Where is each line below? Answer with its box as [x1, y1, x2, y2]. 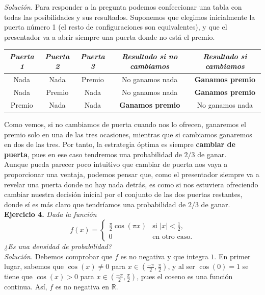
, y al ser [168, 261, 195, 272]
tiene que [4, 271, 33, 282]
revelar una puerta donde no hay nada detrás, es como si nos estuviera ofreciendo [4, 179, 258, 189]
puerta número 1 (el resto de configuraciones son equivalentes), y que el [4, 21, 227, 32]
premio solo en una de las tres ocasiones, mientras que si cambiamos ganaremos [4, 129, 252, 139]
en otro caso [152, 233, 191, 241]
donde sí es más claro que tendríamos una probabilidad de [4, 199, 186, 209]
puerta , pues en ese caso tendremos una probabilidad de [4, 149, 182, 159]
